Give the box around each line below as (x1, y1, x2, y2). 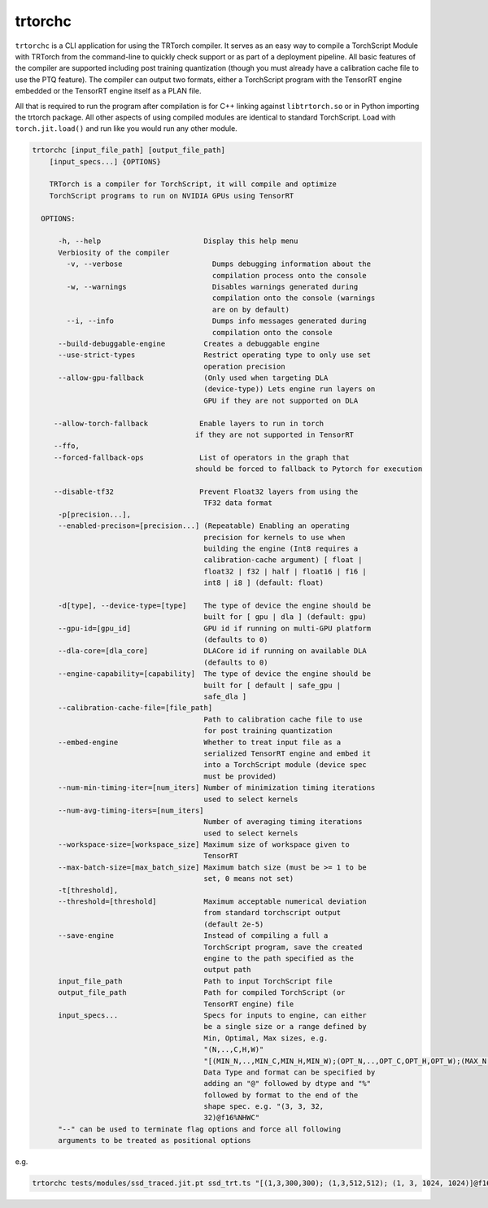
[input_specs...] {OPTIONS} (49, 157, 162, 166)
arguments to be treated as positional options (58, 1136, 251, 1145)
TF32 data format (203, 499, 272, 508)
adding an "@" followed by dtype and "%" (203, 1079, 372, 1088)
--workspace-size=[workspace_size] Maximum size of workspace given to (58, 840, 350, 849)
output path (203, 965, 251, 975)
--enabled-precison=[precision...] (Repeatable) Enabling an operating (58, 521, 350, 530)
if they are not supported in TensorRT (194, 430, 354, 439)
